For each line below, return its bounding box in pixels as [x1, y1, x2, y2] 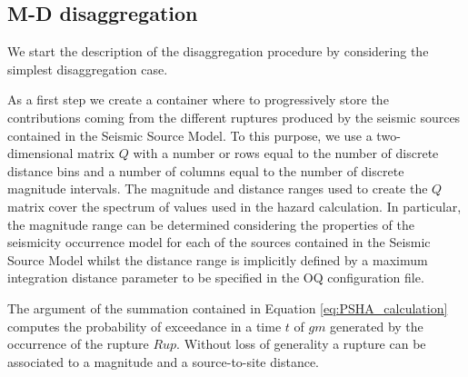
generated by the [330, 316, 423, 335]
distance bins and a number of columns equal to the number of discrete [7, 161, 404, 180]
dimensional [7, 144, 74, 163]
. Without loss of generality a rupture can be [176, 334, 426, 353]
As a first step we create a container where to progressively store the [7, 90, 389, 109]
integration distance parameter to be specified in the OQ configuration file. [7, 268, 424, 287]
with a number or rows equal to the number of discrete [133, 144, 439, 163]
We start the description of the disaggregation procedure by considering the [7, 42, 429, 61]
